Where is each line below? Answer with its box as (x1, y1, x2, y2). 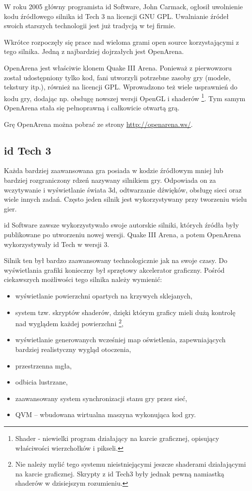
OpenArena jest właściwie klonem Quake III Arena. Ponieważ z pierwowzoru (4, 62, 232, 72)
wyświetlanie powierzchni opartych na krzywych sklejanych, (15, 290, 192, 300)
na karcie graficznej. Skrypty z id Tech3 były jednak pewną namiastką (15, 468, 224, 478)
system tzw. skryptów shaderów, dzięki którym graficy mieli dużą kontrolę (15, 307, 236, 317)
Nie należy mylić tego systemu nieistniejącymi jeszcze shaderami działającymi (15, 459, 246, 469)
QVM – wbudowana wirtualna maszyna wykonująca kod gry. (15, 409, 196, 420)
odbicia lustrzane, (15, 377, 68, 387)
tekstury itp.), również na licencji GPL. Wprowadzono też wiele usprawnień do (4, 82, 237, 92)
